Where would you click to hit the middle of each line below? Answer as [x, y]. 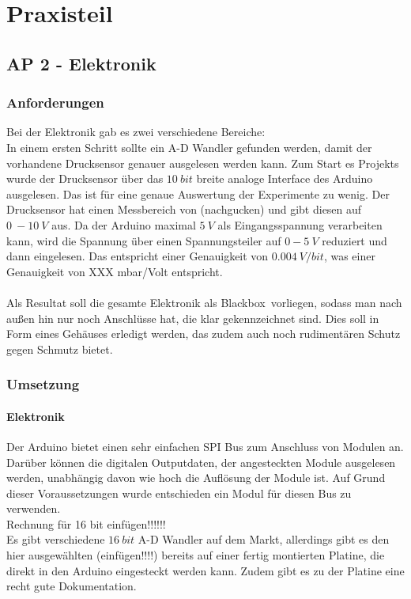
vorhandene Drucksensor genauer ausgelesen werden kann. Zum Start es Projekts [203, 163]
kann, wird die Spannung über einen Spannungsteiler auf [144, 240]
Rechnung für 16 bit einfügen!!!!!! [86, 523]
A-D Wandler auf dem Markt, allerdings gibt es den [264, 539]
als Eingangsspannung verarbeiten [300, 224]
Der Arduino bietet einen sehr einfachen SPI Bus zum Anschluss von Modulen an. [205, 446]
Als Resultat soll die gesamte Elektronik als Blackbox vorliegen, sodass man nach [204, 302]
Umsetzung [43, 384]
